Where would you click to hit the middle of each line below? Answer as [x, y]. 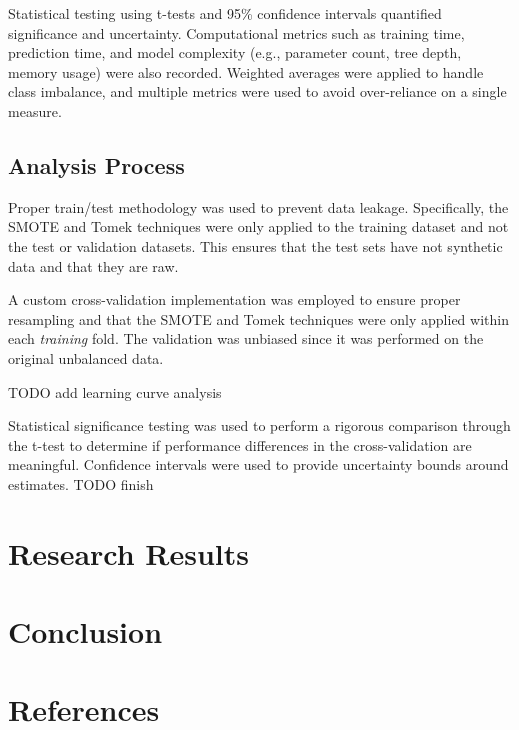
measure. [35, 110]
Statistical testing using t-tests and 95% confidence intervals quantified [225, 13]
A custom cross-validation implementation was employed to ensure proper [234, 299]
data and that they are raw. [93, 265]
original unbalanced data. [86, 357]
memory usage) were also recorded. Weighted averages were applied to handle [246, 71]
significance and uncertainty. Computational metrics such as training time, [236, 32]
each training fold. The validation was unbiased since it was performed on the [246, 338]
